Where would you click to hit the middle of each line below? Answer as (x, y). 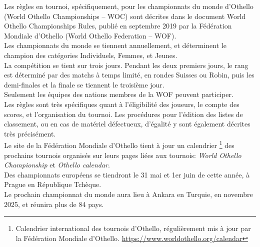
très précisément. (30, 133)
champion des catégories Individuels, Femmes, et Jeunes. (91, 55)
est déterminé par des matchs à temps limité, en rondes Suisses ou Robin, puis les (129, 75)
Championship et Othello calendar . (57, 165)
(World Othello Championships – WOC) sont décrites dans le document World (125, 16)
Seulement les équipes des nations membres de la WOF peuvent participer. (119, 94)
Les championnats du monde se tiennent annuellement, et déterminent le (115, 45)
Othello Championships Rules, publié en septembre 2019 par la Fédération (118, 26)
